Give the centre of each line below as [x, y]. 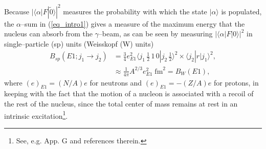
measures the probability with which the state [135, 11]
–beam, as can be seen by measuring [156, 34]
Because [17, 11]
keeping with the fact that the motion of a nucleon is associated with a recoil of [129, 93]
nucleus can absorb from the [48, 34]
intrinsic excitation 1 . [36, 115]
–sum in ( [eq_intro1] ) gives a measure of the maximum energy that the [133, 23]
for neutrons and [116, 82]
